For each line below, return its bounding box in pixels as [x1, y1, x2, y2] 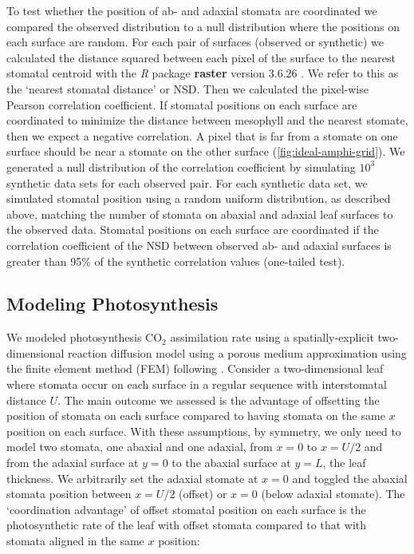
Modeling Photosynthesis [6, 291, 219, 316]
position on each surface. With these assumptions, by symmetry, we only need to [6, 422, 401, 439]
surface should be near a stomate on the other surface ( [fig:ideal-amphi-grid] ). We [6, 143, 405, 160]
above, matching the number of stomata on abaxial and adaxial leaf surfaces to [6, 205, 393, 222]
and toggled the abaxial [292, 469, 408, 486]
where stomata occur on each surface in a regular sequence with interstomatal [6, 376, 387, 393]
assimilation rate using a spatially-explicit [170, 329, 374, 346]
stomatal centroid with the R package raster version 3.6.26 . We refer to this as [6, 65, 399, 81]
